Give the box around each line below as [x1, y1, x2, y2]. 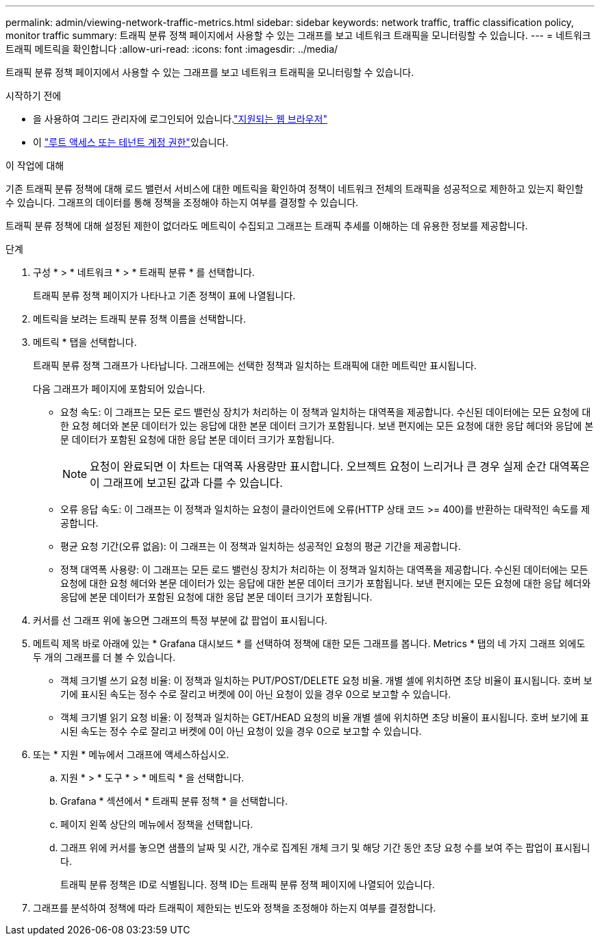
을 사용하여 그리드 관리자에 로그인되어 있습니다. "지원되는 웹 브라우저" [33, 113, 327, 125]
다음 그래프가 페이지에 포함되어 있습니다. [33, 383, 205, 394]
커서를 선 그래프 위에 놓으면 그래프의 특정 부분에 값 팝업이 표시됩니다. [33, 614, 327, 626]
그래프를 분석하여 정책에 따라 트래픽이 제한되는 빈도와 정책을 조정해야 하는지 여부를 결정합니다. [33, 902, 436, 914]
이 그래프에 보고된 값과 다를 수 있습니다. [90, 476, 283, 490]
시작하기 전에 [5, 90, 62, 101]
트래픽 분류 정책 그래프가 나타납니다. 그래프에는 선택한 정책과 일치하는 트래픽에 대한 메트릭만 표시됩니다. [33, 360, 477, 371]
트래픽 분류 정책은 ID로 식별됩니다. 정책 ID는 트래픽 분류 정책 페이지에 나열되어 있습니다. [60, 879, 435, 890]
